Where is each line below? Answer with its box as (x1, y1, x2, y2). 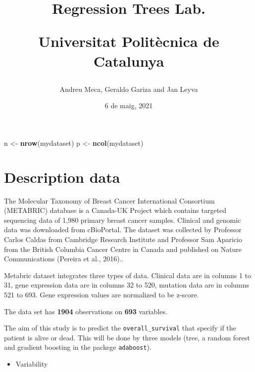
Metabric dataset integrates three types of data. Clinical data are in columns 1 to (4, 270, 251, 280)
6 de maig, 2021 (104, 100, 153, 111)
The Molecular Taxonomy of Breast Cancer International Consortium (4, 195, 215, 206)
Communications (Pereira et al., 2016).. (4, 253, 124, 264)
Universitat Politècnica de (38, 31, 219, 51)
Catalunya (93, 50, 164, 71)
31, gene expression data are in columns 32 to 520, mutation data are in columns (4, 280, 250, 290)
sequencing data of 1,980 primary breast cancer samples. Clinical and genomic (4, 214, 241, 225)
